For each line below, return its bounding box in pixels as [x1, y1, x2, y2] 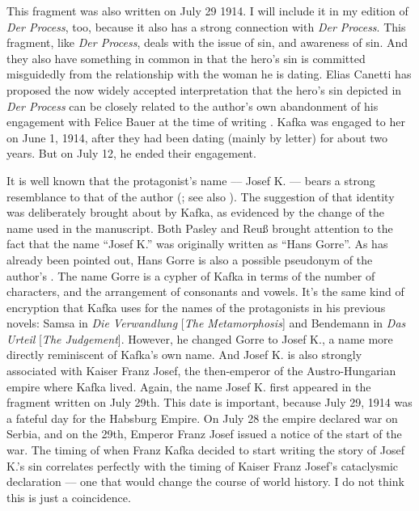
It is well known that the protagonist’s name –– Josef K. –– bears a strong [6, 171, 375, 188]
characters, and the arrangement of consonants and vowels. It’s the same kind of [6, 283, 404, 300]
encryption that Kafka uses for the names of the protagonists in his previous [6, 298, 386, 315]
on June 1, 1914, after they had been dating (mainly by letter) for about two [6, 129, 387, 146]
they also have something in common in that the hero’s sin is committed [6, 49, 366, 66]
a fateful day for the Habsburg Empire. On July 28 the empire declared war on [6, 409, 398, 426]
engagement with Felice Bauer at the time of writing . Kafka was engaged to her [6, 113, 405, 130]
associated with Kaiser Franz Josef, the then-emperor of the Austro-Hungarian [6, 362, 396, 379]
